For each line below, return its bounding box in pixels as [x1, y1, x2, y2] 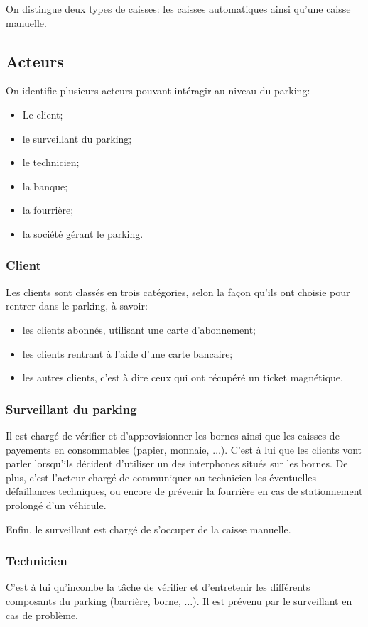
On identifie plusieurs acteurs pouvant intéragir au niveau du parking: [6, 83, 310, 98]
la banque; [22, 178, 68, 193]
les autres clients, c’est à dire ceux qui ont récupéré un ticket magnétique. [22, 370, 343, 385]
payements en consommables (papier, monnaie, [6, 442, 210, 457]
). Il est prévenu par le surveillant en [193, 593, 352, 608]
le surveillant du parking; [22, 131, 132, 146]
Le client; [22, 107, 63, 121]
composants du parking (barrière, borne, [6, 593, 181, 608]
